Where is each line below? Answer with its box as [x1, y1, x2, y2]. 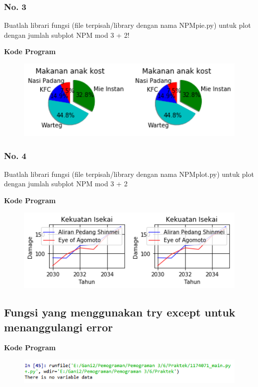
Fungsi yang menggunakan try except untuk [4, 305, 236, 320]
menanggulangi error [4, 319, 113, 334]
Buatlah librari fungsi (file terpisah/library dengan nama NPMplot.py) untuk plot [4, 168, 254, 179]
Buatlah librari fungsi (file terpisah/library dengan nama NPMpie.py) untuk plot [4, 20, 251, 30]
